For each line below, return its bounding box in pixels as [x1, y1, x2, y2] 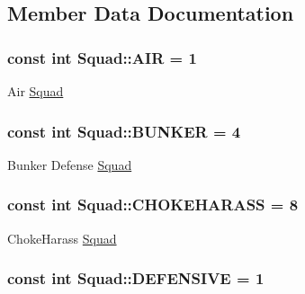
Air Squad [7, 82, 64, 100]
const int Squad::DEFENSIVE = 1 [7, 267, 265, 290]
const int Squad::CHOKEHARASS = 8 [7, 193, 299, 216]
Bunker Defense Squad [7, 155, 132, 174]
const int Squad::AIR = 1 [7, 46, 197, 68]
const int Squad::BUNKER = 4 [7, 120, 241, 142]
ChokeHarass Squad [7, 228, 117, 247]
